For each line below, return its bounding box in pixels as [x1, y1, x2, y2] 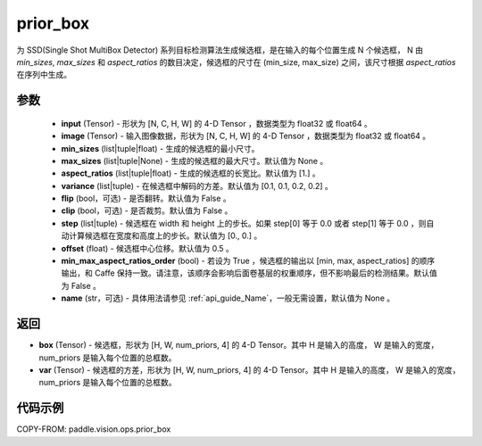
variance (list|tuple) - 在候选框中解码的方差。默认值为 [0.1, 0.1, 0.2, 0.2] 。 [61, 180, 334, 191]
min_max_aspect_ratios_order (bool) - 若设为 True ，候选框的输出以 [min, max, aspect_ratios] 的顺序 [61, 255, 436, 267]
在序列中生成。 [16, 70, 71, 80]
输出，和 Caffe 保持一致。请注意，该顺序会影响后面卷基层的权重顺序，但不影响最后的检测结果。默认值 [61, 268, 437, 278]
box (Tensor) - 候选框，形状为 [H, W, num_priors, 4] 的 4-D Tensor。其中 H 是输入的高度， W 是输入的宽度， [38, 340, 439, 351]
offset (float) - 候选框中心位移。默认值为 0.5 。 [61, 243, 234, 253]
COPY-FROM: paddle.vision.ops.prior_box [16, 424, 171, 434]
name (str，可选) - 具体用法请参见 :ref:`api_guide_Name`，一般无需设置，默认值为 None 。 [61, 293, 395, 303]
